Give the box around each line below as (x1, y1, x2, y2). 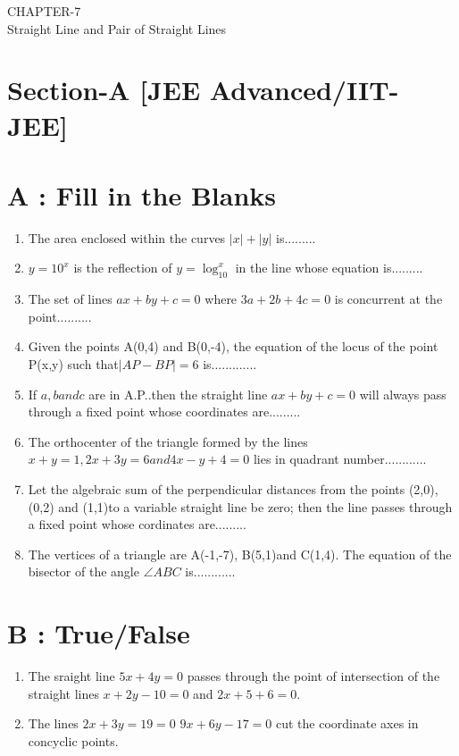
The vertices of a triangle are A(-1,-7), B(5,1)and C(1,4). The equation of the (28, 544, 452, 563)
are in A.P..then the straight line (88, 384, 268, 403)
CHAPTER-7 (7, 2, 81, 20)
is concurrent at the (334, 290, 443, 308)
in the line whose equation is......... (235, 258, 423, 277)
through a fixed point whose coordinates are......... (28, 402, 301, 421)
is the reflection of (73, 258, 172, 277)
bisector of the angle (28, 562, 139, 581)
